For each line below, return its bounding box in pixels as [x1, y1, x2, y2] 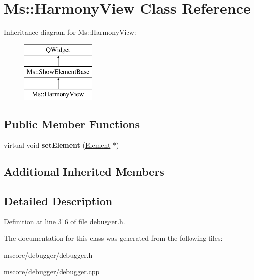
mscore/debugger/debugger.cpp [4, 266, 100, 277]
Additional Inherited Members [4, 164, 164, 179]
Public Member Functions [4, 116, 140, 132]
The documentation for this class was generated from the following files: [4, 233, 223, 243]
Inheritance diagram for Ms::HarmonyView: [4, 27, 136, 37]
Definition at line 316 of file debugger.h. [4, 216, 125, 226]
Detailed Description [4, 193, 113, 208]
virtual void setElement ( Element [4, 139, 111, 150]
